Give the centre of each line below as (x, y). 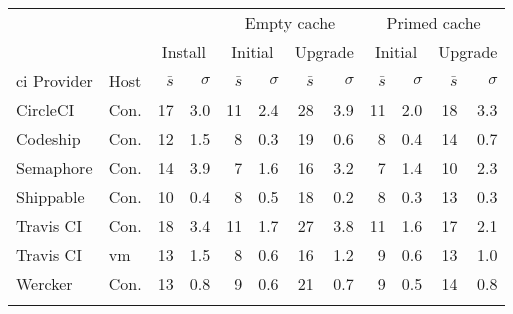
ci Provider (54, 80)
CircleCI (45, 109)
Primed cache (433, 22)
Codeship (48, 138)
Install (183, 51)
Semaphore (54, 167)
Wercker (44, 283)
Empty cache (290, 22)
